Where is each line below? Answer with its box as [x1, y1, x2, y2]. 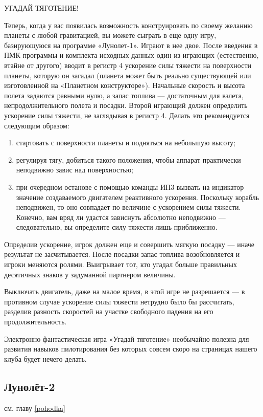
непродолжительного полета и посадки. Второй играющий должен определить [4, 100, 248, 111]
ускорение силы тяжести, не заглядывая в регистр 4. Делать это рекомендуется [4, 109, 250, 120]
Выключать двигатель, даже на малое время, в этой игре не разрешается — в [4, 286, 245, 297]
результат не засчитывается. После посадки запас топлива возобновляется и [4, 249, 240, 259]
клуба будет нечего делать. [4, 353, 87, 364]
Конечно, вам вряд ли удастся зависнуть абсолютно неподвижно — [16, 211, 226, 222]
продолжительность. [4, 316, 67, 327]
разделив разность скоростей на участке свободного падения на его [4, 306, 213, 317]
